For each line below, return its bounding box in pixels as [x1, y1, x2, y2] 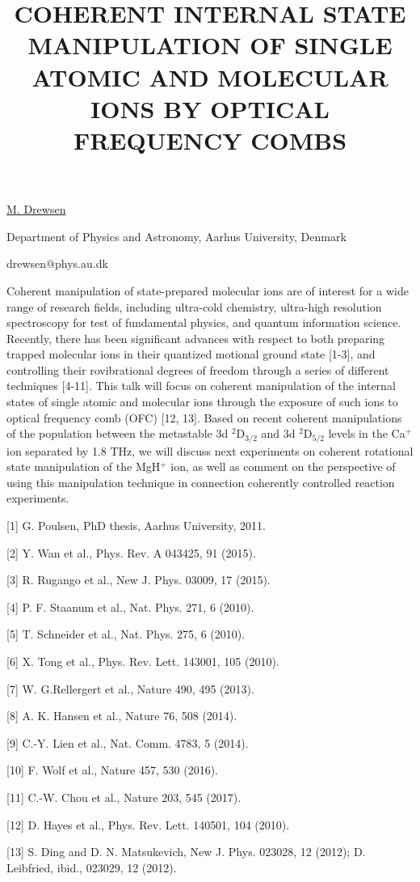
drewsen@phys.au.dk [6, 255, 108, 272]
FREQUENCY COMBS [73, 123, 347, 156]
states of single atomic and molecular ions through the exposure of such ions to [6, 393, 398, 410]
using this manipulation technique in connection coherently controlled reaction [6, 473, 395, 490]
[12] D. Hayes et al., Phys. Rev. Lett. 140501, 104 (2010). [6, 816, 290, 833]
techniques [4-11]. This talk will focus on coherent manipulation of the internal [6, 377, 396, 394]
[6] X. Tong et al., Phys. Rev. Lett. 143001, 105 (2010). [6, 653, 279, 670]
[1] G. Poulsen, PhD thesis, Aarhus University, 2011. [6, 517, 266, 534]
